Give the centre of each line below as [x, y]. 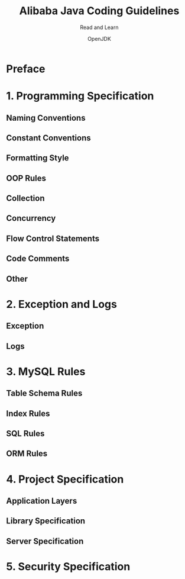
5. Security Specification [68, 566]
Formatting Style [38, 158]
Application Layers [42, 501]
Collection [25, 199]
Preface [26, 69]
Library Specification [46, 521]
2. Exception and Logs [61, 304]
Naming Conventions [46, 118]
